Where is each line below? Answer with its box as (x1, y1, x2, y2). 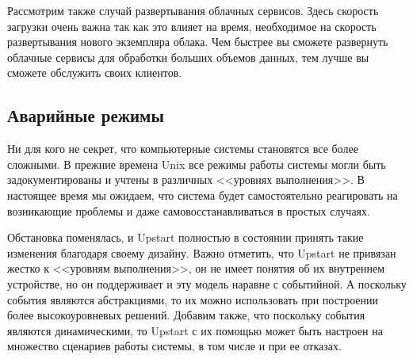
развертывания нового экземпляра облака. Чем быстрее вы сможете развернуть (7, 33, 388, 50)
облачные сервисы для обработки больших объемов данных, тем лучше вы (7, 48, 369, 65)
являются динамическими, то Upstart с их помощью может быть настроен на (7, 322, 383, 338)
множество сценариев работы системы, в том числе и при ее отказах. (7, 338, 342, 354)
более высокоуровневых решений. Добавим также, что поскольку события (7, 307, 365, 323)
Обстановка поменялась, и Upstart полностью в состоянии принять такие (7, 229, 364, 246)
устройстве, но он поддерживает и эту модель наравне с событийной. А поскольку (7, 275, 407, 292)
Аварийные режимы (7, 103, 164, 128)
